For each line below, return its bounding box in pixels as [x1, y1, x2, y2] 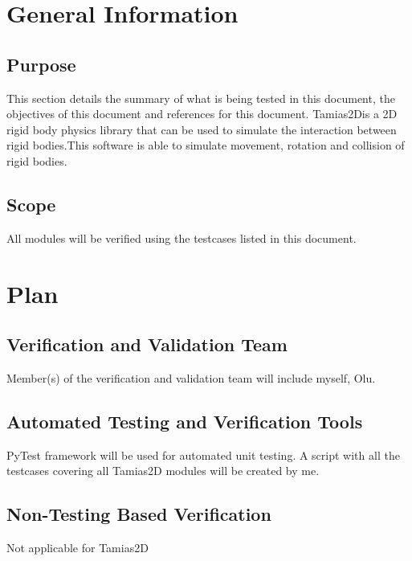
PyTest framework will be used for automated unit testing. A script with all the [6, 446, 400, 463]
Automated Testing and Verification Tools [6, 408, 363, 433]
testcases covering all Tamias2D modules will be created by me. [6, 462, 320, 479]
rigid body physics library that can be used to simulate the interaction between [6, 121, 397, 137]
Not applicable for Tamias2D [6, 539, 149, 556]
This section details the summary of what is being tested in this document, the [6, 89, 395, 106]
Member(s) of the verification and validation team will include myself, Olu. [6, 369, 376, 386]
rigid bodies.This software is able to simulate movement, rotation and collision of [6, 137, 405, 154]
